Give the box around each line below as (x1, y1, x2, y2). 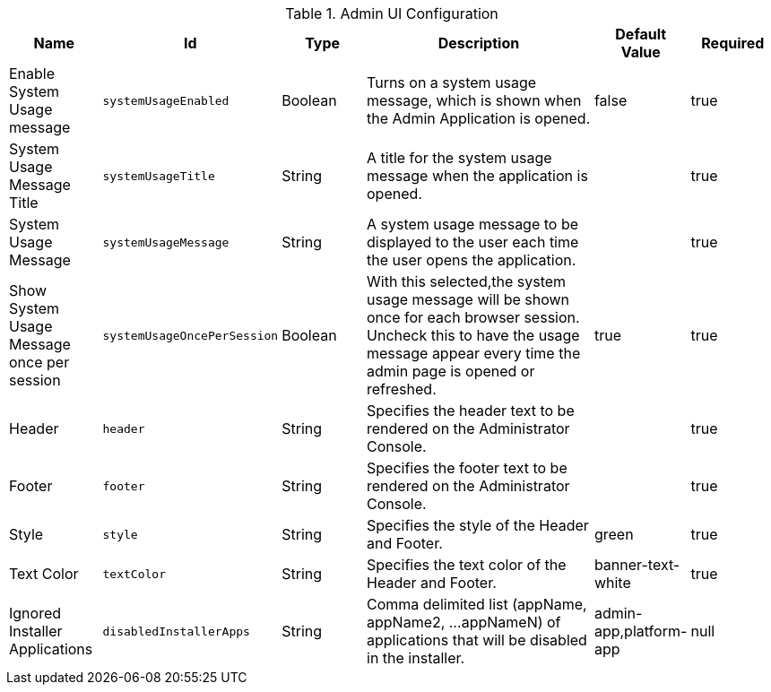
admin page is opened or (367, 362, 535, 380)
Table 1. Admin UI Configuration (285, 4, 498, 22)
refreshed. (367, 380, 437, 398)
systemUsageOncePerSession (102, 328, 279, 342)
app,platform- (593, 622, 688, 640)
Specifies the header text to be (367, 402, 575, 420)
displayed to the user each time (367, 233, 579, 251)
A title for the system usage (367, 149, 552, 167)
